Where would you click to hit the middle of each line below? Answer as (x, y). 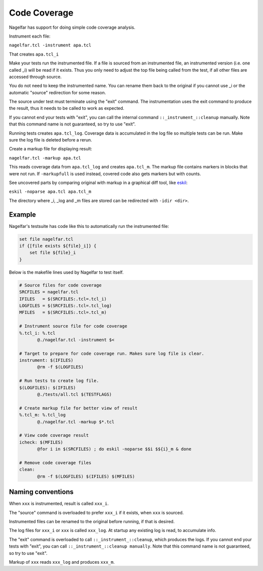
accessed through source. (35, 77)
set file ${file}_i (53, 253)
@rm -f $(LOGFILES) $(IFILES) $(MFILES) (86, 476)
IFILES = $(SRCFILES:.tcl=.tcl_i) (63, 299)
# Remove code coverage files (55, 463)
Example (22, 214)
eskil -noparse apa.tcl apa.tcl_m (50, 192)
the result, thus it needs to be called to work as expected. (66, 108)
